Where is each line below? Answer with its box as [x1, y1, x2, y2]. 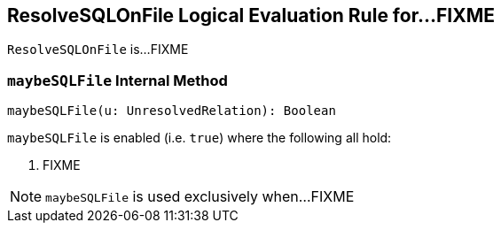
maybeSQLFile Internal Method [7, 71, 228, 89]
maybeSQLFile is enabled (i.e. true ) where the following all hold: [7, 130, 392, 146]
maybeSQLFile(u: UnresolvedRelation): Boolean [7, 103, 336, 119]
